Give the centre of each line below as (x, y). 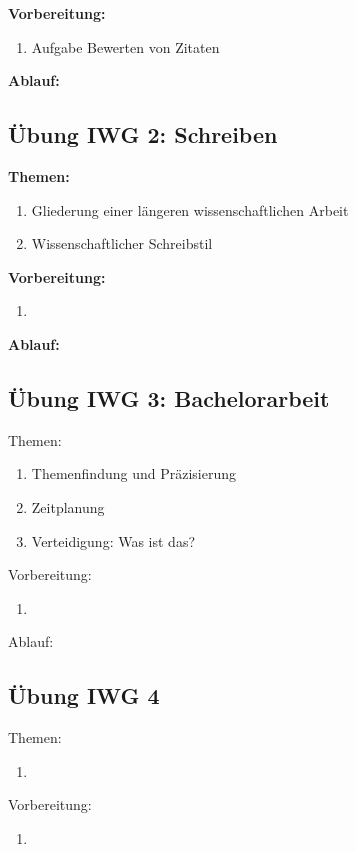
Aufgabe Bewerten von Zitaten (125, 46)
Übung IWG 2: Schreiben (143, 134)
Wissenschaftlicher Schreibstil (122, 243)
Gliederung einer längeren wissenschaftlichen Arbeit (190, 209)
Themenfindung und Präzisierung (133, 473)
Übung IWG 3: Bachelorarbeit (169, 397)
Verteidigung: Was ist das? (113, 540)
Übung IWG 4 (84, 695)
